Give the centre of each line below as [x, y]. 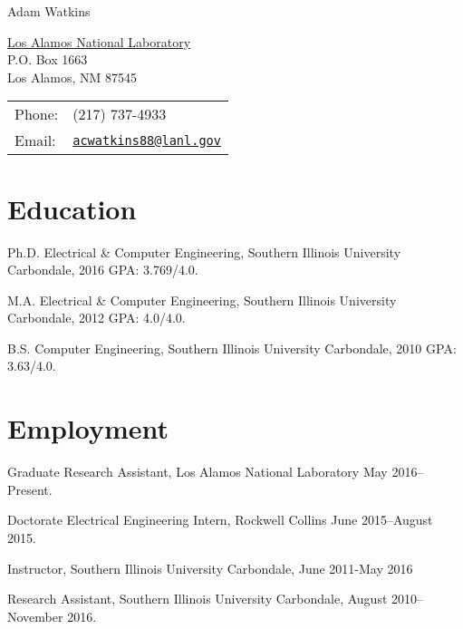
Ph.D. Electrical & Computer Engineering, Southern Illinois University [204, 252]
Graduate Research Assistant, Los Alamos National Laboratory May [198, 472]
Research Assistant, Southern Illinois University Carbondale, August [198, 599]
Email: [35, 140]
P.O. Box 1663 [48, 59]
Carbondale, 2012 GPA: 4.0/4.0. [96, 318]
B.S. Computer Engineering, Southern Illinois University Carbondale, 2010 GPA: [232, 348]
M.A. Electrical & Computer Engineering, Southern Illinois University [202, 300]
